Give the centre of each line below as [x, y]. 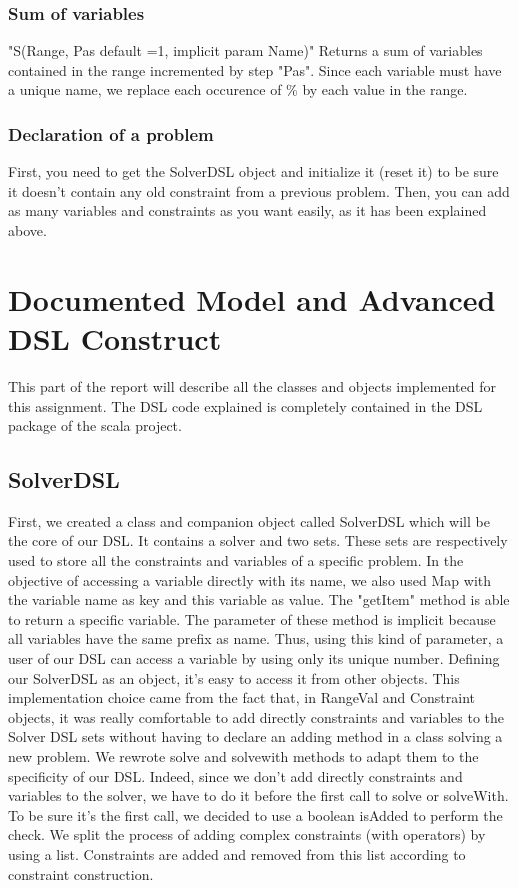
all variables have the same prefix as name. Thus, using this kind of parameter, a [256, 638]
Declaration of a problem [111, 133]
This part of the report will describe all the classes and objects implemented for [252, 385]
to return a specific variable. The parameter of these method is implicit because [252, 618]
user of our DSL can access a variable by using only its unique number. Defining [254, 658]
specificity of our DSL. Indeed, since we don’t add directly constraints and [235, 775]
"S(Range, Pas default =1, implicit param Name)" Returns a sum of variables [245, 50]
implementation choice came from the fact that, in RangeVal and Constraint [242, 697]
